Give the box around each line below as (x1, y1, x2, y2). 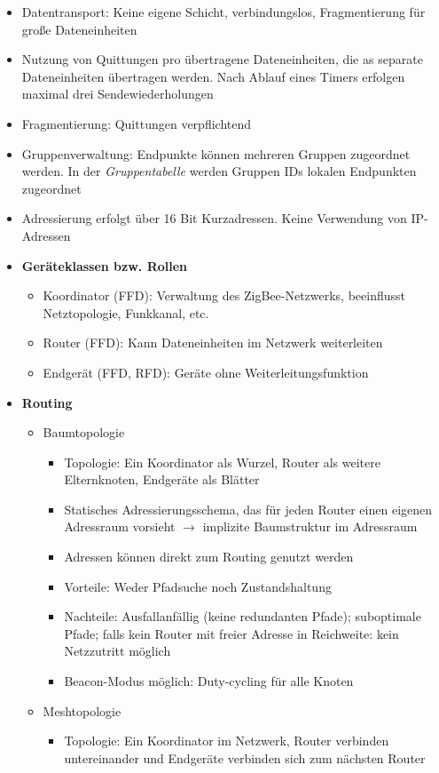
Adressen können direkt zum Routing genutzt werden (64, 547, 354, 566)
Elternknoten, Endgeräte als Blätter (64, 470, 260, 489)
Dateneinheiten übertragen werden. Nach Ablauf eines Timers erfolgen (21, 67, 405, 85)
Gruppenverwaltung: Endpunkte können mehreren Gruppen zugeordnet (21, 144, 411, 163)
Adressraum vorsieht (64, 517, 176, 536)
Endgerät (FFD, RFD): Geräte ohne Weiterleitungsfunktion (43, 363, 369, 381)
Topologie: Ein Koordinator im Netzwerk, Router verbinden (64, 731, 389, 750)
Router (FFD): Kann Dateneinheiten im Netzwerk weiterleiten (43, 333, 383, 352)
